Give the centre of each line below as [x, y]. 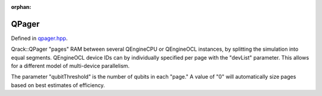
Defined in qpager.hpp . [39, 38]
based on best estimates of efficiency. [58, 85]
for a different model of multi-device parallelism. [70, 66]
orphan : [21, 7]
